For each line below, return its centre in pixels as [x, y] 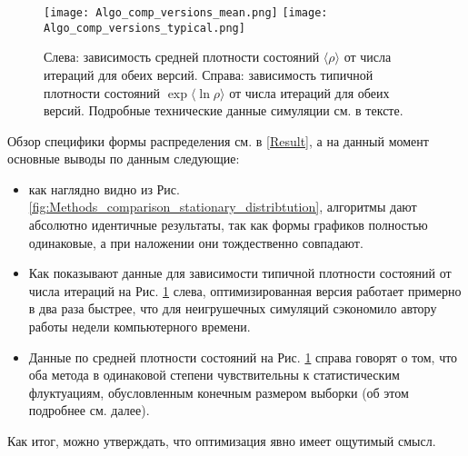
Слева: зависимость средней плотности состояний [182, 57]
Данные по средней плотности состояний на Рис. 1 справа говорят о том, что [243, 357]
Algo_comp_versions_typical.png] [144, 28]
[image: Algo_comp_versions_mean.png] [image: [186, 13]
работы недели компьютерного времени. [139, 327]
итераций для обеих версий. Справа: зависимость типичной [209, 74]
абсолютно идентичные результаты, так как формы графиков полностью [228, 225]
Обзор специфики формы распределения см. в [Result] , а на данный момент [218, 140]
